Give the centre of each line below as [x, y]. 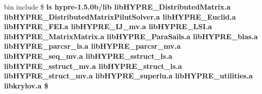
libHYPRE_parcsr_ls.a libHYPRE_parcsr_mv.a [92, 46]
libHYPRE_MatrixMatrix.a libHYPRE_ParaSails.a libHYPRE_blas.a [131, 36]
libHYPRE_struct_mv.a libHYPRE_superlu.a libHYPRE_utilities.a [128, 76]
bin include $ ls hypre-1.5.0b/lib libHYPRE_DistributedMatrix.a [117, 7]
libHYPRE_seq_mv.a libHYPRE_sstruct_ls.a [88, 56]
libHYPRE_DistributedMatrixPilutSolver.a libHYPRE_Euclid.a [120, 16]
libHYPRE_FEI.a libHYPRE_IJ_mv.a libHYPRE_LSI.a [108, 26]
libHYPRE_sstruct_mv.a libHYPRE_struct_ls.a [93, 66]
